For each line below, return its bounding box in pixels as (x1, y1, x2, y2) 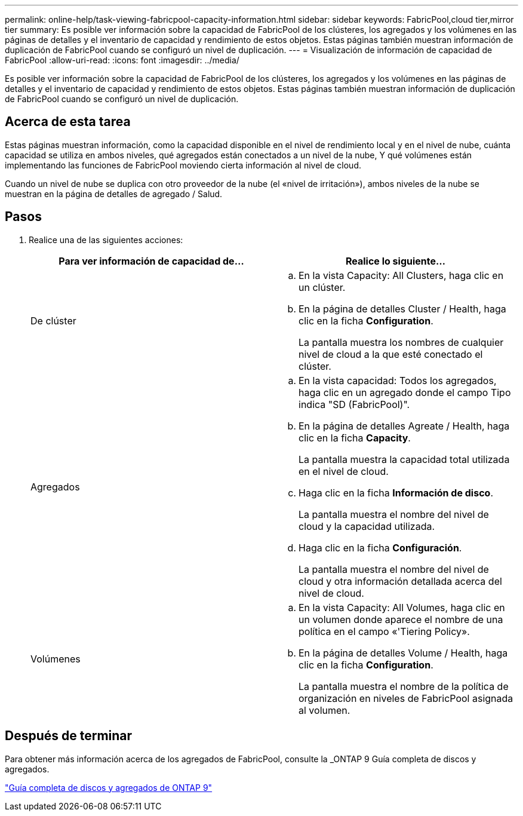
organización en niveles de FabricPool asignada (299, 692, 513, 704)
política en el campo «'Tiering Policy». (299, 625, 470, 637)
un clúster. (299, 281, 346, 293)
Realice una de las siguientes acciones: (29, 234, 183, 245)
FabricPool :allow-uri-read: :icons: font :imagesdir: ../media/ (5, 55, 239, 65)
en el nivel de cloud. (299, 465, 389, 477)
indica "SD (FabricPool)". (299, 398, 410, 410)
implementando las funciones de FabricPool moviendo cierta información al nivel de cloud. (5, 159, 362, 170)
